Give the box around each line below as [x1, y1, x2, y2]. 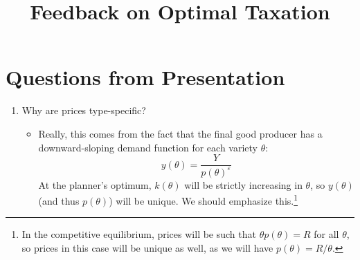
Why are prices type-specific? [21, 103, 146, 118]
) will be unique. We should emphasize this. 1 [109, 192, 298, 207]
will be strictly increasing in [184, 177, 303, 192]
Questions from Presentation [6, 63, 285, 91]
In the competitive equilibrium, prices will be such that [21, 227, 256, 241]
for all [314, 227, 339, 241]
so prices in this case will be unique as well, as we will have [21, 240, 273, 254]
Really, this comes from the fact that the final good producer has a [38, 126, 323, 140]
